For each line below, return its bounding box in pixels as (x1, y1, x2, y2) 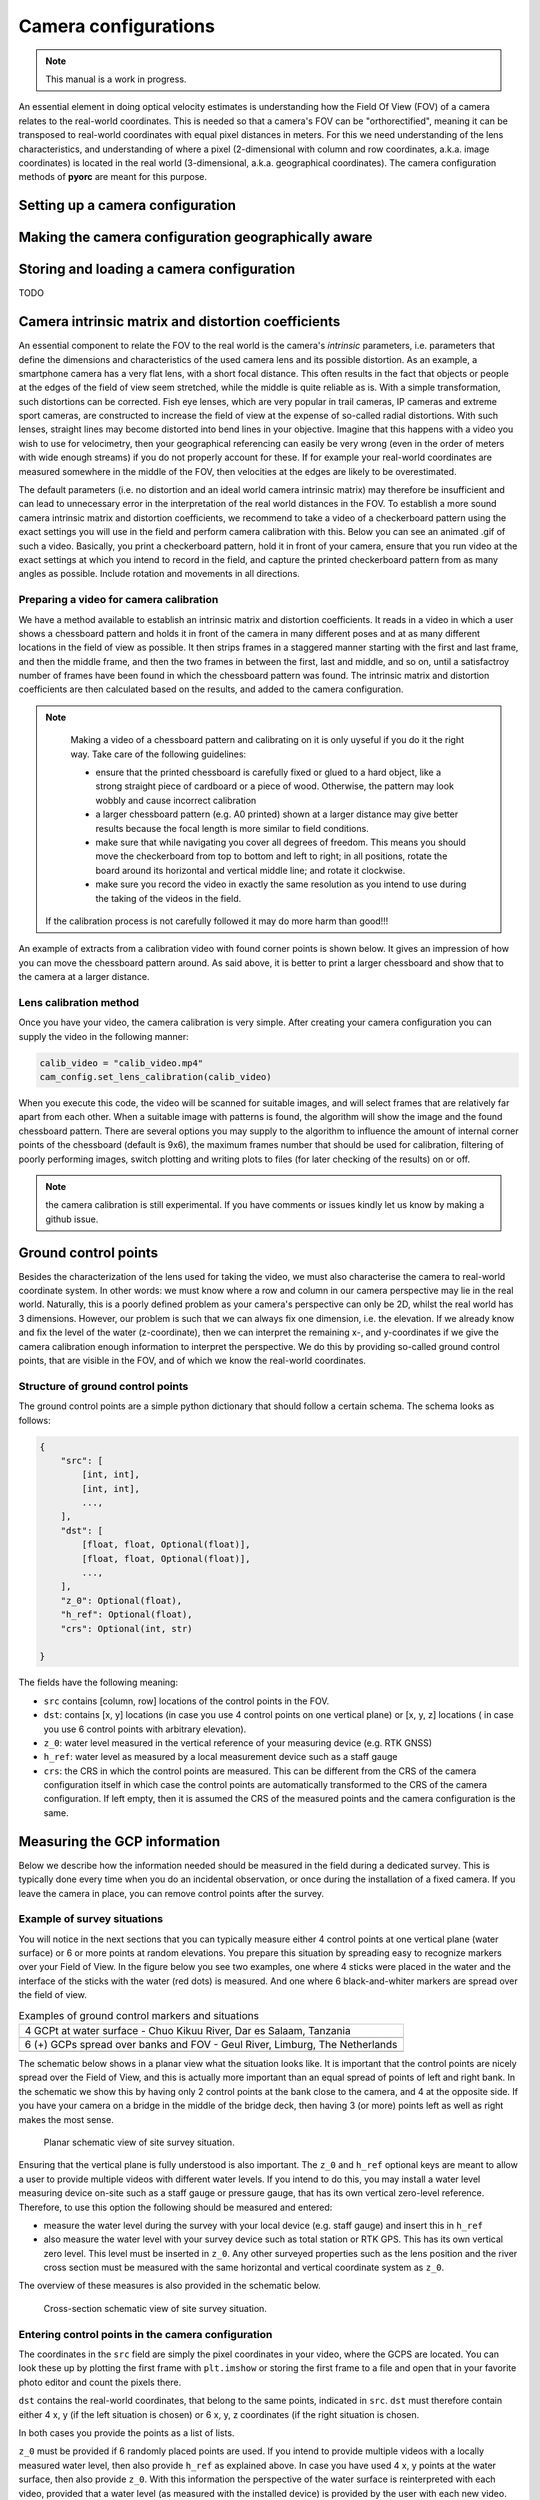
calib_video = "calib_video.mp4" (39, 1057, 204, 1069)
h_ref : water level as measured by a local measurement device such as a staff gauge (43, 1751, 398, 1763)
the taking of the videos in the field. (95, 892, 242, 904)
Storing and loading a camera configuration (18, 261, 296, 278)
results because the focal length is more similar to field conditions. (95, 822, 369, 834)
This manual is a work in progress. (45, 73, 187, 85)
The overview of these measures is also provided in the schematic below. (18, 2280, 322, 2292)
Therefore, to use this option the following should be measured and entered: (18, 2201, 333, 2213)
